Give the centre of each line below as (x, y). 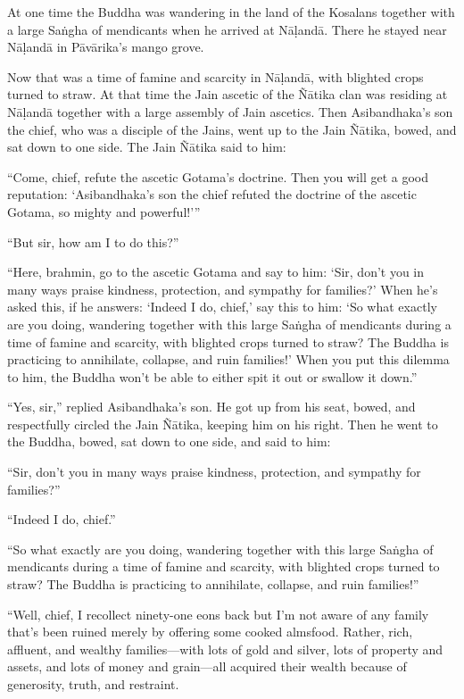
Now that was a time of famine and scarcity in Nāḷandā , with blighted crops (215, 76)
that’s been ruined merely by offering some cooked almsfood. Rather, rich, (210, 632)
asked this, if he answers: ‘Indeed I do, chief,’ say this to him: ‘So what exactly (222, 307)
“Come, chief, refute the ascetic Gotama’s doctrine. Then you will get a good (218, 176)
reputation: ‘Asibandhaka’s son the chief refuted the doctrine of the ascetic (212, 194)
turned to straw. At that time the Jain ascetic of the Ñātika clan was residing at (228, 94)
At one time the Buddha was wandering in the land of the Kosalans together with (231, 12)
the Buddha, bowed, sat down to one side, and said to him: (169, 441)
